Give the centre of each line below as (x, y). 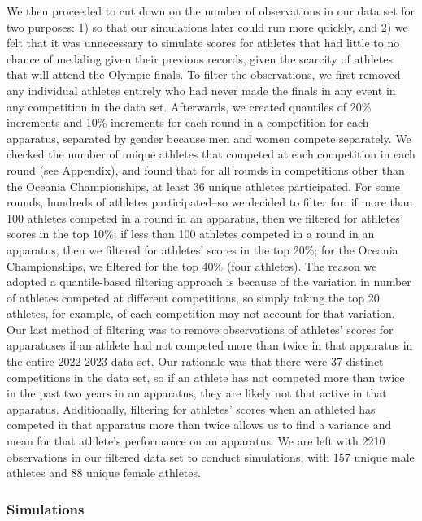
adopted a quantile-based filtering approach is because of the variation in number (209, 282)
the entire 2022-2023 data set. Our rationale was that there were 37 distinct (195, 361)
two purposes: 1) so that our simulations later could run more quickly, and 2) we (207, 26)
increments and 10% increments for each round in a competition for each (188, 122)
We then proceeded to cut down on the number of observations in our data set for (211, 11)
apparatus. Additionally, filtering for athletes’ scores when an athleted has (191, 408)
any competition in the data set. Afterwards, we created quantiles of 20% (189, 106)
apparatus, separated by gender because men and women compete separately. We (209, 138)
